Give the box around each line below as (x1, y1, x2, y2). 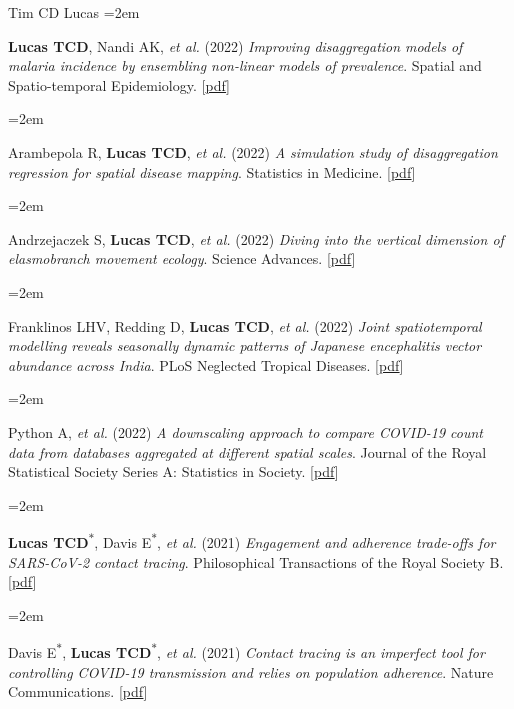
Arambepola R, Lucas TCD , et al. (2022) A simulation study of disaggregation (8, 141, 498, 162)
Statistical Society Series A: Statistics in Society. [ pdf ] (8, 461, 339, 482)
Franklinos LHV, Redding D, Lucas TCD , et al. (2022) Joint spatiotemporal (8, 315, 482, 336)
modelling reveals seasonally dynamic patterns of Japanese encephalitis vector (8, 335, 482, 356)
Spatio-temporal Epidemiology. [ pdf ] (8, 74, 230, 95)
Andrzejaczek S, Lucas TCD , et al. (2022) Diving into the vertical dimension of (8, 228, 504, 249)
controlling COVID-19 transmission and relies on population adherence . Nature (8, 661, 494, 682)
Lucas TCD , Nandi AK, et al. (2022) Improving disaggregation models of (8, 35, 463, 56)
